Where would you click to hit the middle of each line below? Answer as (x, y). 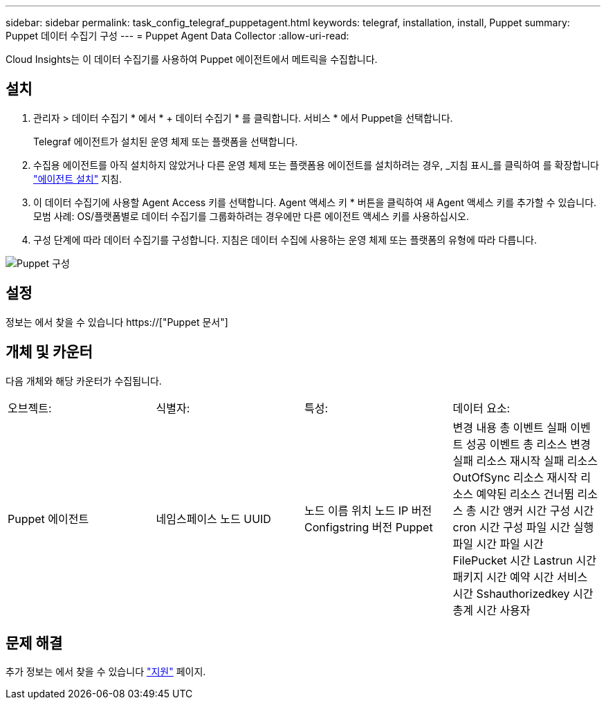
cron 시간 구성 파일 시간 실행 (523, 527)
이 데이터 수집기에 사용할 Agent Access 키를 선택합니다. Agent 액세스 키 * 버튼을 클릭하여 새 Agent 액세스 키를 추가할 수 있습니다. (315, 202)
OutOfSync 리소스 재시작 (515, 477)
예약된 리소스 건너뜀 (525, 494)
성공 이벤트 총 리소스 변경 (528, 444)
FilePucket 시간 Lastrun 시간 (524, 560)
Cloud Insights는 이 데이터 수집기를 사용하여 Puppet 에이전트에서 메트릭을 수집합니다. (192, 59)
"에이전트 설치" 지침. (77, 178)
